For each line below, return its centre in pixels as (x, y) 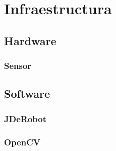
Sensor (18, 66)
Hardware (30, 40)
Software (27, 93)
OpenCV (22, 142)
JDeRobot (25, 118)
